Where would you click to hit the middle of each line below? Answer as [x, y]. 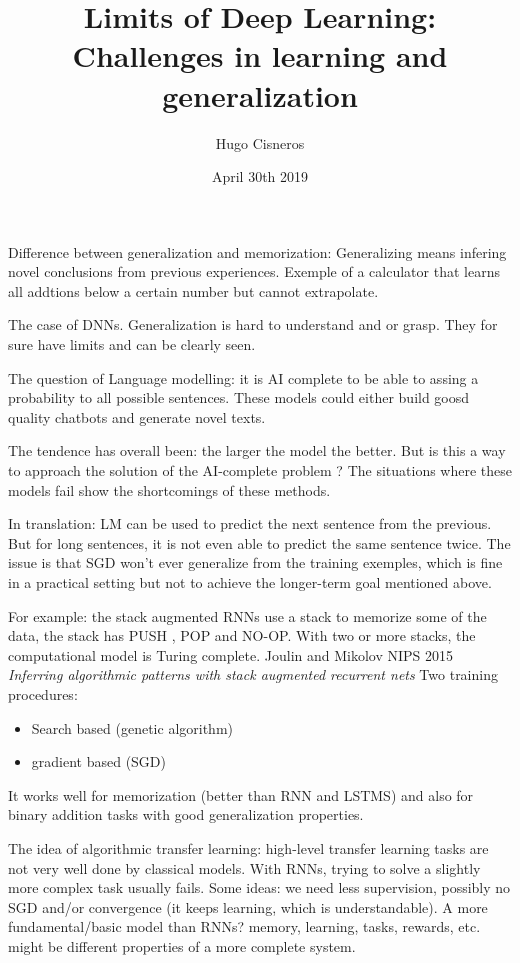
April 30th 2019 [260, 176]
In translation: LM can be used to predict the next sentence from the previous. [250, 523]
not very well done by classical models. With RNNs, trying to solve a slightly [244, 867]
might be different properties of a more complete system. [182, 945]
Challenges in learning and [260, 55]
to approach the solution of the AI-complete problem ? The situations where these [260, 470]
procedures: [43, 693]
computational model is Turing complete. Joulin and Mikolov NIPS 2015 [231, 654]
